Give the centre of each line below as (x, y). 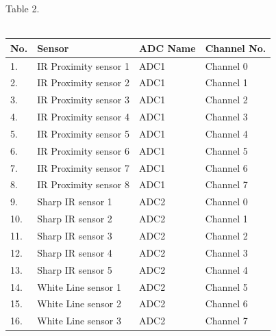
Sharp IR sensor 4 (75, 252)
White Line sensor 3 (79, 321)
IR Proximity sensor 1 (83, 65)
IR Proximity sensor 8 (83, 184)
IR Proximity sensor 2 (83, 82)
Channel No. (236, 48)
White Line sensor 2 (79, 303)
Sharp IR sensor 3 (75, 235)
